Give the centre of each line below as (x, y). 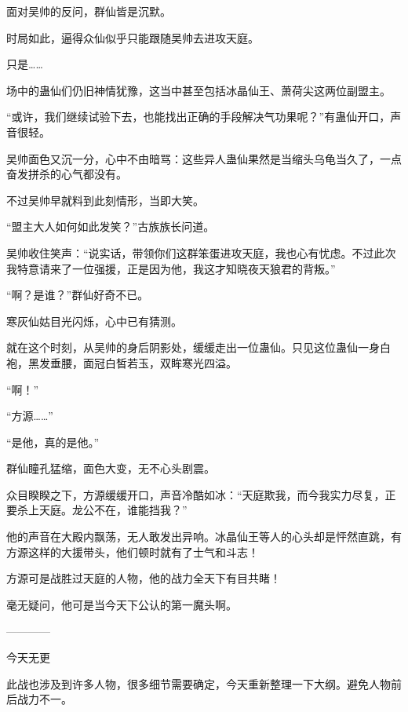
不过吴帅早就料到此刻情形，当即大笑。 (105, 200)
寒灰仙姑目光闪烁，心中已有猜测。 (94, 321)
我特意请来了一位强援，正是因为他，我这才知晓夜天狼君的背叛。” (171, 268)
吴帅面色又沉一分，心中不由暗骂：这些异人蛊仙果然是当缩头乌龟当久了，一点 (204, 158)
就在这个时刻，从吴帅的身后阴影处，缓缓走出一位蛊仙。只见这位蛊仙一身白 (199, 347)
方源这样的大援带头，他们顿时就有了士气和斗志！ (133, 551)
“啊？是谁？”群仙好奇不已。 (78, 295)
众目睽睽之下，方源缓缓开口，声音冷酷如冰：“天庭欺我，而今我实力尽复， (196, 494)
